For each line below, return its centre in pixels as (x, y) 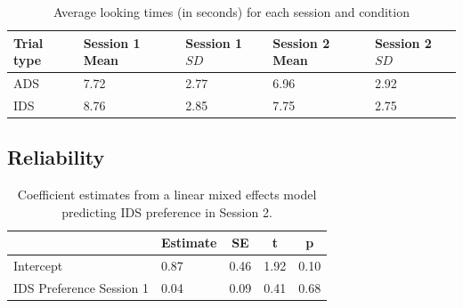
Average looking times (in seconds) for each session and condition (231, 12)
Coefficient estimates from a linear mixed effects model (167, 195)
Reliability (56, 157)
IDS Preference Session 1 (81, 288)
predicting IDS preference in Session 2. (167, 211)
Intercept (38, 266)
